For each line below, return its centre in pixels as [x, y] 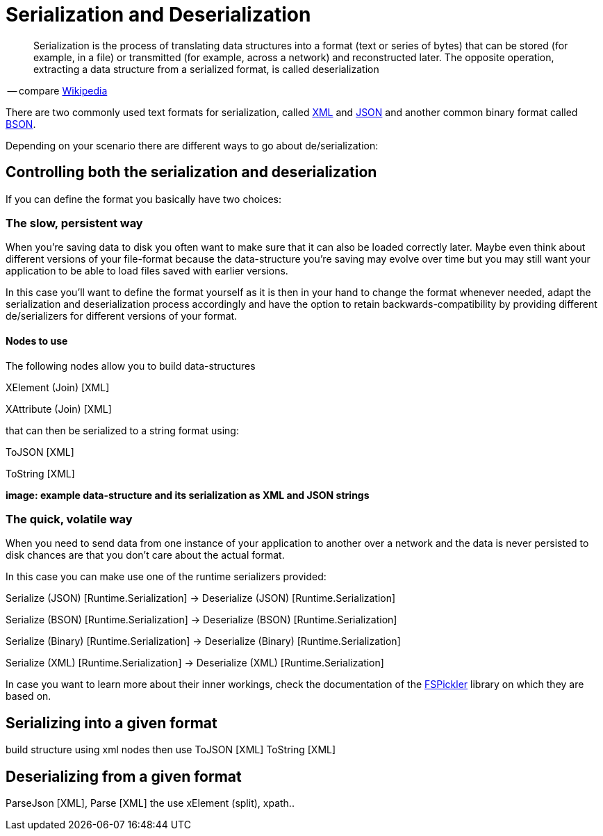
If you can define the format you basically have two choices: [144, 199]
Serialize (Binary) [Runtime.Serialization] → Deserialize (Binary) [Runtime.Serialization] [203, 641]
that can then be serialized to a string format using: [122, 430]
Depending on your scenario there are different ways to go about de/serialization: [192, 145]
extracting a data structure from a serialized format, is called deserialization [206, 69]
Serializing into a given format [111, 723]
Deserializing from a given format [124, 776]
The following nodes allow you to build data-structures [131, 366]
